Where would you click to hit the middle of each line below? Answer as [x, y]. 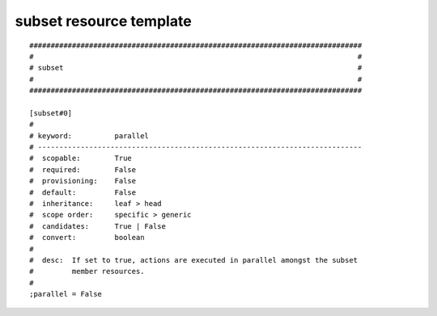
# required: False [83, 169]
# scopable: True [81, 158]
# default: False [83, 192]
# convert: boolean [87, 238]
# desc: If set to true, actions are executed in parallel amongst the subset [194, 260]
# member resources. [87, 272]
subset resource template [103, 21]
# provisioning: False [83, 181]
